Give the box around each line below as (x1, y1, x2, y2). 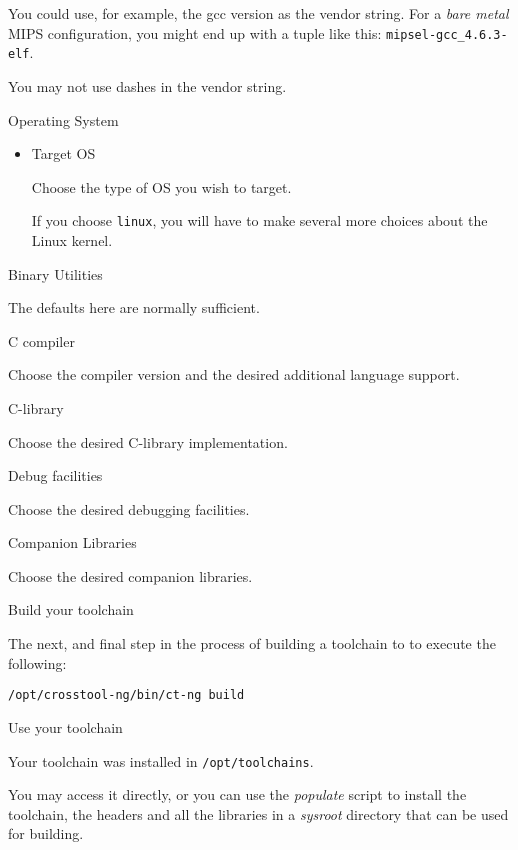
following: (8, 652, 67, 673)
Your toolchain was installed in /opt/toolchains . (8, 750, 314, 771)
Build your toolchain (8, 599, 134, 620)
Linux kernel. (31, 229, 113, 250)
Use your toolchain (8, 716, 123, 737)
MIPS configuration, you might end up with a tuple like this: (8, 22, 382, 43)
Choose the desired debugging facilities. (8, 498, 250, 519)
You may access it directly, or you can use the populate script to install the (8, 784, 467, 805)
